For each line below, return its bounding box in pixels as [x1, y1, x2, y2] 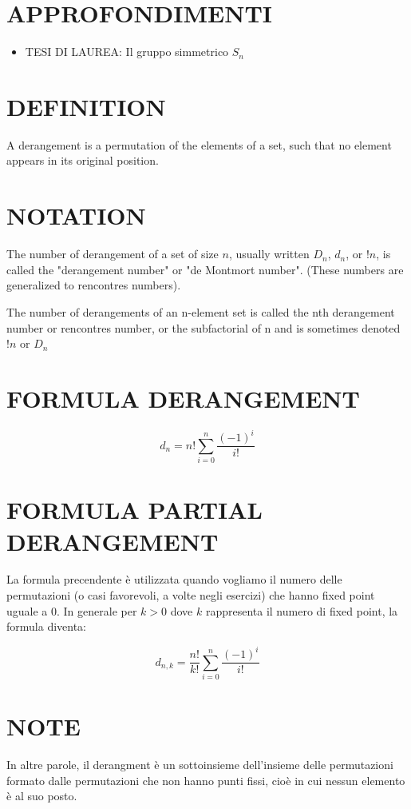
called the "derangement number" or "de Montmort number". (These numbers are [6, 261, 404, 277]
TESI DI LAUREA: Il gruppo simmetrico [25, 43, 229, 60]
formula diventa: [6, 618, 87, 635]
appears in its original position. [6, 152, 159, 169]
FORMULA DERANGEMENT [6, 381, 360, 414]
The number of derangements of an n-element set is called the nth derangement [6, 303, 395, 320]
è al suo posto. [6, 787, 77, 804]
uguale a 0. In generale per [6, 602, 137, 619]
